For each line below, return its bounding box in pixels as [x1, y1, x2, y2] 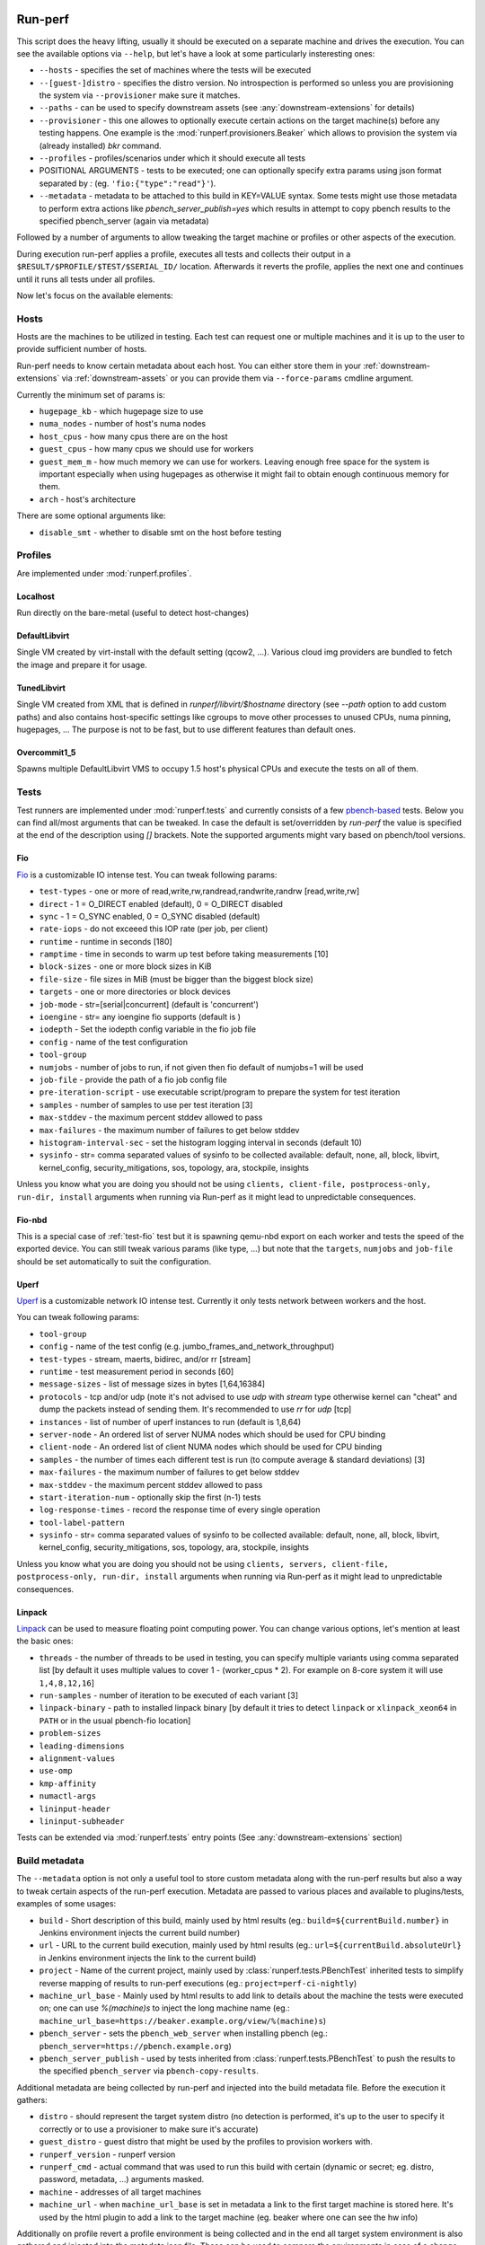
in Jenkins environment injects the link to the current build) [39, 1952, 257, 1963]
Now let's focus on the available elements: [16, 290, 174, 301]
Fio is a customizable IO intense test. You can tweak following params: [16, 869, 278, 880]
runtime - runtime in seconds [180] [39, 936, 172, 946]
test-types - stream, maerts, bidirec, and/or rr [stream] [39, 1353, 251, 1364]
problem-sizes [39, 1729, 101, 1739]
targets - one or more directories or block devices [39, 986, 231, 997]
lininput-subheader [39, 1816, 125, 1827]
